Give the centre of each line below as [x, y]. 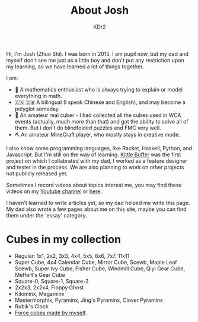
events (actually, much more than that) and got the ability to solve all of [101, 121]
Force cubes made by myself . [51, 312]
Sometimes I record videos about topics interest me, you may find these [94, 185]
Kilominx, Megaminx [39, 293]
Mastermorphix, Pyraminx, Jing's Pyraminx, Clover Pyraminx [89, 300]
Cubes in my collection [64, 240]
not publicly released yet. [37, 173]
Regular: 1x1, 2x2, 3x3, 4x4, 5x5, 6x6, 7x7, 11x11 [72, 255]
